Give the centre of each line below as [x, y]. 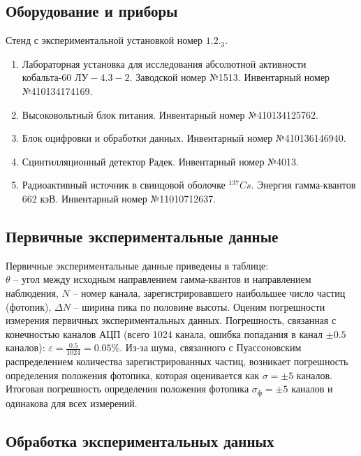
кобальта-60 [47, 77]
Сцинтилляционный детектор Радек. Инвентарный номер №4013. [160, 161]
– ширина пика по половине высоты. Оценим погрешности [199, 306]
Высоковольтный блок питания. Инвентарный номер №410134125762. [170, 114]
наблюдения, [32, 292]
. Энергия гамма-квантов [303, 185]
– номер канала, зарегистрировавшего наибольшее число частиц [209, 292]
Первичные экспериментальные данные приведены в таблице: [137, 265]
